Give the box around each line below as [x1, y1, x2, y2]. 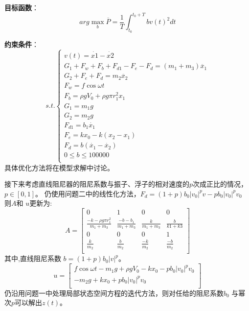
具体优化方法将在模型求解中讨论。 [4, 162, 114, 172]
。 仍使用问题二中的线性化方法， [35, 188, 140, 198]
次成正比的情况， [193, 179, 248, 189]
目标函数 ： [4, 2, 39, 12]
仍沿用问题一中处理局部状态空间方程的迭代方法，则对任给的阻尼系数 [4, 287, 224, 298]
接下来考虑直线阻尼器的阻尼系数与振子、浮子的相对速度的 [4, 179, 189, 189]
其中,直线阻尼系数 [4, 253, 61, 263]
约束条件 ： [4, 39, 39, 49]
